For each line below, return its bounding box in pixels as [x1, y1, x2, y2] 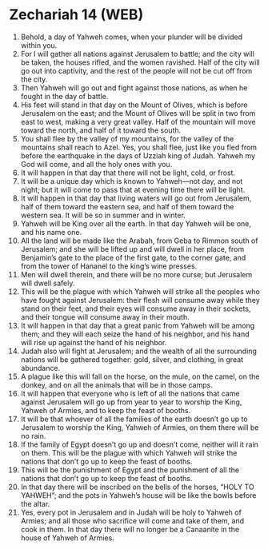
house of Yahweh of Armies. [20, 533, 114, 543]
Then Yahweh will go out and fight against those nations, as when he [20, 82, 248, 93]
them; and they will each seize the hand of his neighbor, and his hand [20, 329, 250, 339]
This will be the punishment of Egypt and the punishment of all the [20, 465, 240, 475]
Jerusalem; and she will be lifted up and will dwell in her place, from [20, 244, 245, 253]
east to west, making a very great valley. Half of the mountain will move [20, 117, 256, 126]
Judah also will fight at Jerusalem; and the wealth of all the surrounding [20, 346, 257, 356]
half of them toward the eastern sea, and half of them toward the [20, 201, 234, 211]
